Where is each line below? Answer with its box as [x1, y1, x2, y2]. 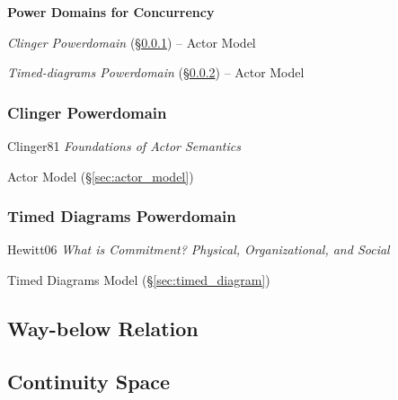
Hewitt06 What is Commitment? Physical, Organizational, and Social [7, 240, 390, 259]
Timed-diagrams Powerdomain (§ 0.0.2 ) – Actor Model [7, 63, 305, 82]
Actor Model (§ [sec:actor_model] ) [7, 166, 194, 185]
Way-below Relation [7, 314, 199, 342]
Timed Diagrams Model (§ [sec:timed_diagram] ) [7, 271, 270, 289]
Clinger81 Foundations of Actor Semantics [7, 137, 241, 155]
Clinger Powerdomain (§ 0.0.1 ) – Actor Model [7, 32, 256, 51]
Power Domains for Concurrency [7, 3, 215, 21]
